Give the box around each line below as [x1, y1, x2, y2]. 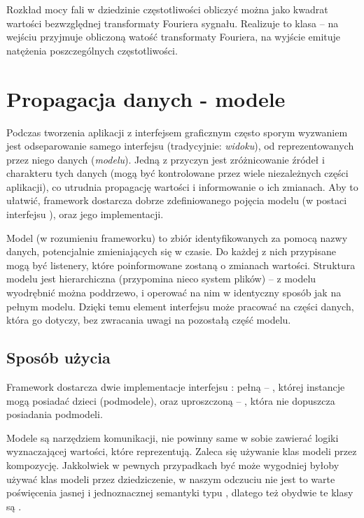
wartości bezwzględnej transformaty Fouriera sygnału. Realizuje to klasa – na [6, 15, 339, 30]
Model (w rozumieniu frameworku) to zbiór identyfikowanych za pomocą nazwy [6, 230, 348, 245]
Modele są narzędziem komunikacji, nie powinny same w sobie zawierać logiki [6, 430, 339, 445]
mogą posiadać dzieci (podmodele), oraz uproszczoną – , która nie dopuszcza [6, 393, 335, 408]
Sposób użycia [6, 347, 111, 368]
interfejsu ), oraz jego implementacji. [6, 207, 164, 222]
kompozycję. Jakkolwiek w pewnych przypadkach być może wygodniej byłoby [6, 457, 339, 472]
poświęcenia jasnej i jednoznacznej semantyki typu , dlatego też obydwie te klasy [6, 485, 353, 500]
